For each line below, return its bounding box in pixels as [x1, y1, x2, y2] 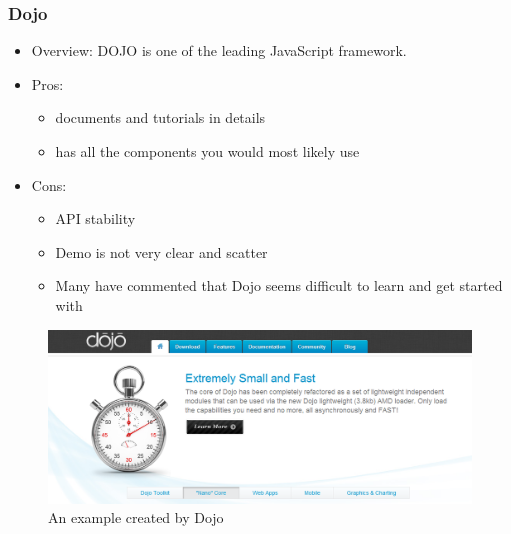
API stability [55, 208, 136, 229]
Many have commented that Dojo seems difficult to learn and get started [55, 275, 503, 296]
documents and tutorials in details [55, 107, 266, 128]
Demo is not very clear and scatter [55, 241, 268, 262]
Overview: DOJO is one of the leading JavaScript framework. [31, 40, 407, 61]
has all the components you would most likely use [55, 141, 360, 161]
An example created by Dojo [48, 507, 224, 528]
